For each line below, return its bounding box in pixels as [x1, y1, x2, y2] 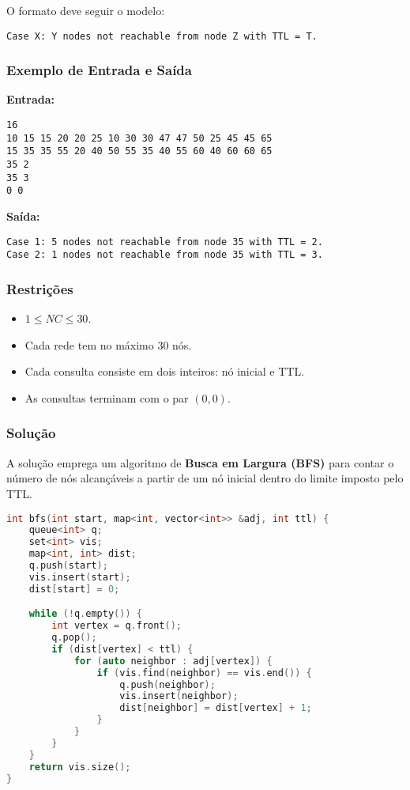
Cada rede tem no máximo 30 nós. [24, 336, 192, 353]
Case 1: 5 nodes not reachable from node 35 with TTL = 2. [6, 236, 323, 248]
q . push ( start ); [28, 560, 108, 571]
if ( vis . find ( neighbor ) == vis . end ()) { [96, 667, 312, 678]
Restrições [6, 278, 73, 298]
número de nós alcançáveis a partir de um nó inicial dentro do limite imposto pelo [6, 470, 404, 486]
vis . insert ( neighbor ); [119, 690, 239, 702]
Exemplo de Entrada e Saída [6, 60, 192, 80]
